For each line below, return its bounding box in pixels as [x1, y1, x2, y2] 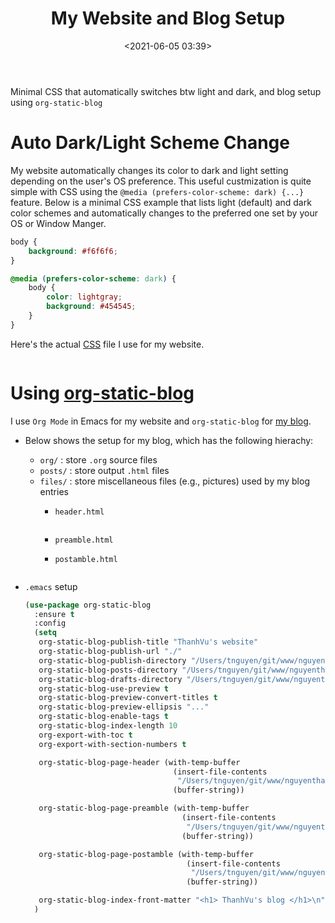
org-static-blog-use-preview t [38, 683, 169, 694]
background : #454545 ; [46, 302, 137, 312]
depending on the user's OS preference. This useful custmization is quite [10, 175, 312, 187]
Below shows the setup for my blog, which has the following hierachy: [24, 434, 314, 446]
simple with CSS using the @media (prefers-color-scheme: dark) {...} [10, 185, 305, 197]
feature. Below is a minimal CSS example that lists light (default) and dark [10, 196, 312, 208]
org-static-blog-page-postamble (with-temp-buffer [38, 849, 254, 859]
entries [39, 485, 69, 497]
